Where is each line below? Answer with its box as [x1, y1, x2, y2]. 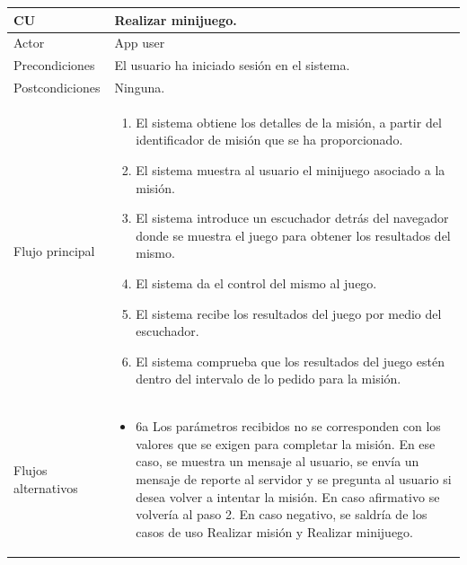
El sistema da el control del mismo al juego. [136, 274, 377, 293]
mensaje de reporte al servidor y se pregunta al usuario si [136, 470, 452, 489]
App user [114, 33, 165, 52]
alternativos [13, 478, 78, 497]
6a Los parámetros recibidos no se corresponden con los [136, 417, 441, 436]
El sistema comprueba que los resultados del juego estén [136, 351, 445, 370]
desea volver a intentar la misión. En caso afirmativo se [136, 487, 440, 506]
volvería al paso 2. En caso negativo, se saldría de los [136, 505, 427, 524]
